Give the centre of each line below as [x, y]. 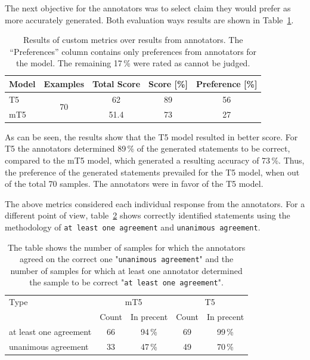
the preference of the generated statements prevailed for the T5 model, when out [152, 172]
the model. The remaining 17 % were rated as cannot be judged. [133, 63]
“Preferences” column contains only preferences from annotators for [133, 51]
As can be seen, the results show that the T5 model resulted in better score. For [151, 136]
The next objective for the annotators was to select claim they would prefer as [148, 8]
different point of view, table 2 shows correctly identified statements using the [148, 215]
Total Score [117, 83]
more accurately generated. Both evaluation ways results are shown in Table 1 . [149, 19]
